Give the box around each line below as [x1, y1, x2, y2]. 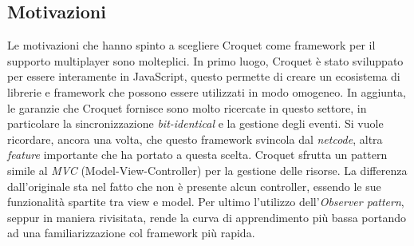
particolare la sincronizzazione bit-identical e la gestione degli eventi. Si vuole [7, 115, 384, 132]
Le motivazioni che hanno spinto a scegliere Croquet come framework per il [7, 37, 376, 54]
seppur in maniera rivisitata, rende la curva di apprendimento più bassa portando [7, 208, 406, 225]
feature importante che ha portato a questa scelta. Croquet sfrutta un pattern [7, 146, 388, 163]
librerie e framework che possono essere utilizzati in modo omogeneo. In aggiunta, [7, 83, 406, 100]
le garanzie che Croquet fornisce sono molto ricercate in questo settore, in [7, 99, 367, 116]
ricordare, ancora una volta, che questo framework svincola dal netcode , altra [7, 130, 383, 147]
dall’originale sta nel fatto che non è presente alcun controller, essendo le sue [7, 177, 381, 194]
